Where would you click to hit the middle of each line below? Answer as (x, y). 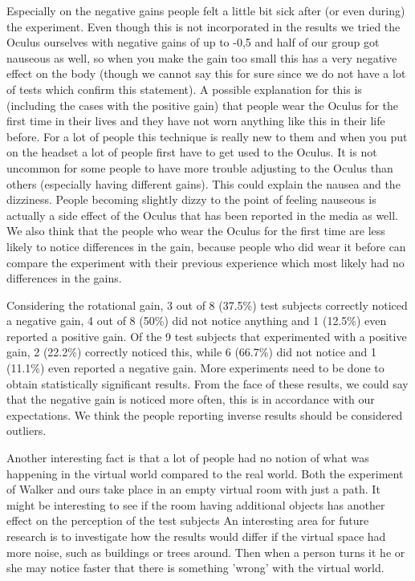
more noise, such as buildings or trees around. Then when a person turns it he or (206, 552)
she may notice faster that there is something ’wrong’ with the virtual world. (195, 568)
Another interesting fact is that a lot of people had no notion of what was (188, 458)
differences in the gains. (64, 278)
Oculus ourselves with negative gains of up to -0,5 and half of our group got (193, 42)
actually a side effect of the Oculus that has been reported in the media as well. (203, 215)
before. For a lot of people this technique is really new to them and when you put (207, 136)
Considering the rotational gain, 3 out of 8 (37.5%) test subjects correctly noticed (207, 305)
